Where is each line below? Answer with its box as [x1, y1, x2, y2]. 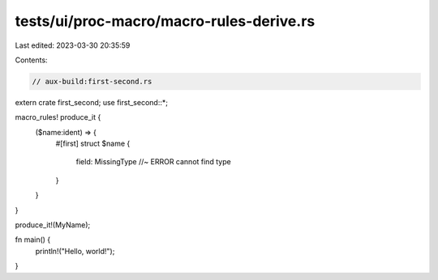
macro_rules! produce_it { [15, 112, 101, 122]
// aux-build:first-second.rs [32, 77, 152, 86]
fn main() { [15, 235, 51, 244]
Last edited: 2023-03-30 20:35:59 [15, 40, 131, 50]
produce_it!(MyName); [15, 220, 91, 230]
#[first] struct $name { [55, 138, 131, 149]
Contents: [15, 55, 48, 65]
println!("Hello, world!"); [35, 246, 115, 256]
